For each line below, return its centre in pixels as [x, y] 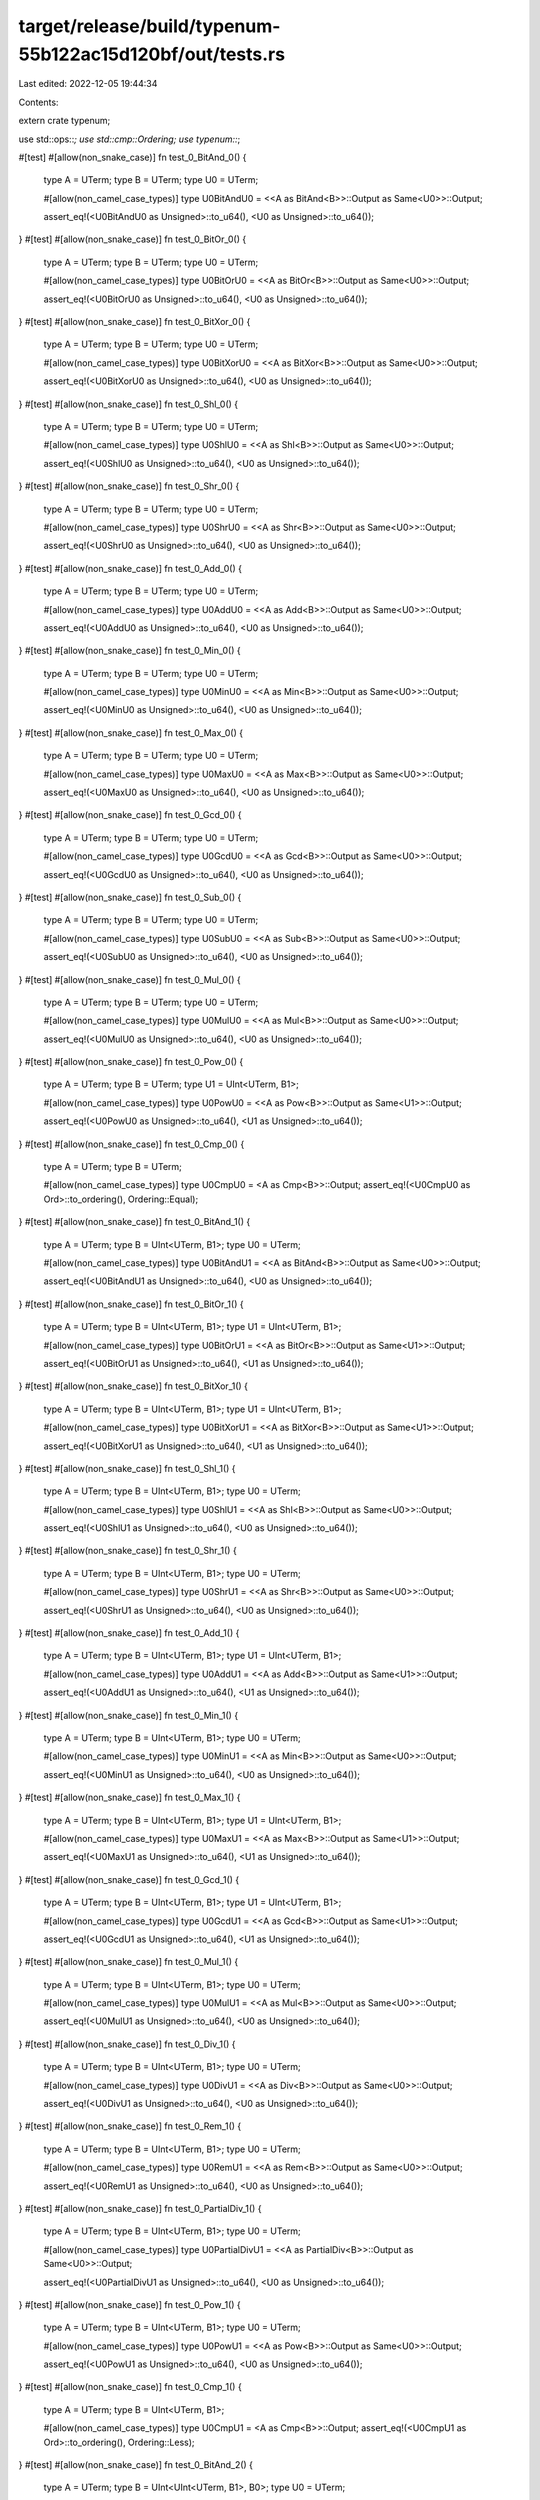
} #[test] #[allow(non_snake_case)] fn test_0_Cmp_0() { [131, 1144]
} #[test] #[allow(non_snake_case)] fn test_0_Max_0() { [131, 732]
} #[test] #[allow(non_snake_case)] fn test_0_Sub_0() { [130, 897]
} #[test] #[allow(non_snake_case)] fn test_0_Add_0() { [130, 568]
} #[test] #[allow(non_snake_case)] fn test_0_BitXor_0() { [134, 322]
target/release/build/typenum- [149, 26]
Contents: [38, 102]
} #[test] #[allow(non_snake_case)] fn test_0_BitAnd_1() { [134, 1222]
